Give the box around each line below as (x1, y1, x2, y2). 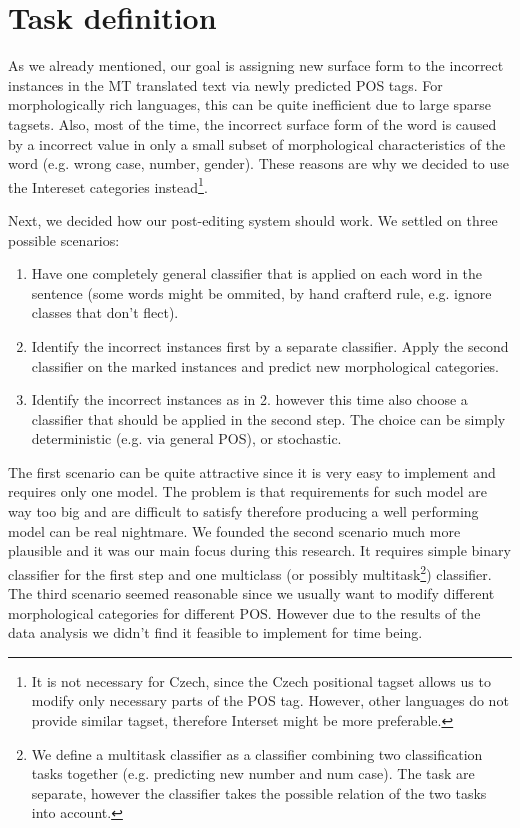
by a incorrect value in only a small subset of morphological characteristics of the (8, 133, 506, 154)
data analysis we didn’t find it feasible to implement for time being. (8, 622, 423, 643)
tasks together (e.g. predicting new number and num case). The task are (31, 763, 475, 784)
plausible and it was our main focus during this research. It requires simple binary (8, 540, 511, 561)
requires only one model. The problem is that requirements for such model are (8, 481, 487, 502)
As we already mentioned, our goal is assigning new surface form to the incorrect (8, 55, 504, 76)
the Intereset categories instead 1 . (8, 173, 208, 197)
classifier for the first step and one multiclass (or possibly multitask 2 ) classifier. (8, 560, 492, 584)
